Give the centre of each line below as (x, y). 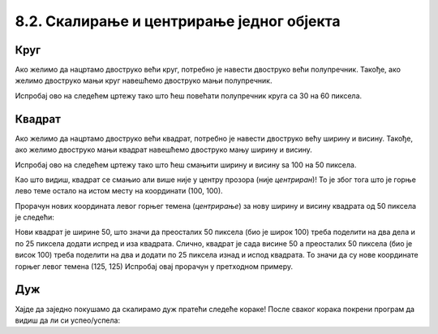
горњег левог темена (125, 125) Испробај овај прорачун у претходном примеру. (154, 266)
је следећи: (34, 217)
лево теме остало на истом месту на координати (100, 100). (119, 191)
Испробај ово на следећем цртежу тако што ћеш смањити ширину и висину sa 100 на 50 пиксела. (186, 165)
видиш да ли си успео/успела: (68, 320)
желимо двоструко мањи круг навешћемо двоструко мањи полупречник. (144, 80)
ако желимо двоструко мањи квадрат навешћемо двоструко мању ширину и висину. (163, 150)
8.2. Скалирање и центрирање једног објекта (178, 21)
